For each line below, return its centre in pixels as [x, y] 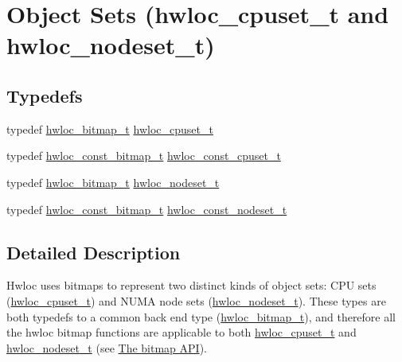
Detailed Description [94, 252]
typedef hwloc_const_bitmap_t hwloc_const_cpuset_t [144, 156]
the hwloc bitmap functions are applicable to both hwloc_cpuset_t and [181, 332]
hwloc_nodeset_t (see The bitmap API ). [107, 347]
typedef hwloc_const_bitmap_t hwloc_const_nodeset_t [147, 209]
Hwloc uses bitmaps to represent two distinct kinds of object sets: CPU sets [191, 285]
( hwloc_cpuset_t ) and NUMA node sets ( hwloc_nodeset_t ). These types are [196, 300]
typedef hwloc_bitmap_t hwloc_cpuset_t [110, 128]
